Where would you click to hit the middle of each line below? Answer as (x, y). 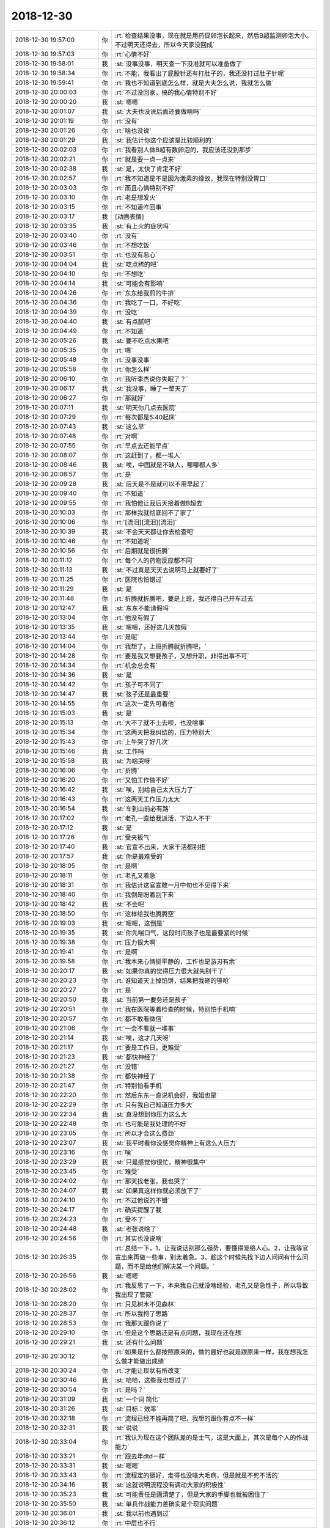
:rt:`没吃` (127, 312)
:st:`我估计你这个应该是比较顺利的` (164, 140)
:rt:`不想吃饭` (134, 245)
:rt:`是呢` (127, 637)
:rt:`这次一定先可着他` (146, 703)
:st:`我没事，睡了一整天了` (152, 388)
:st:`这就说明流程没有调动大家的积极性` (170, 1485)
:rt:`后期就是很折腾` (143, 551)
